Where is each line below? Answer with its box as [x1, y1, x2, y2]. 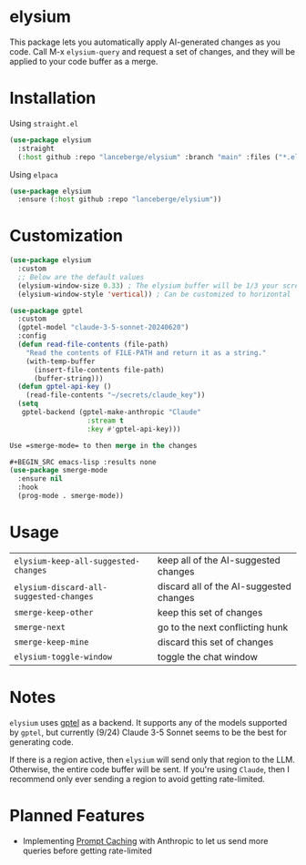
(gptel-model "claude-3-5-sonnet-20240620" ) [17, 323, 189, 332]
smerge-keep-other [14, 607, 94, 617]
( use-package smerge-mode [9, 466, 107, 475]
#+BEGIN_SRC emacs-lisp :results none [9, 457, 157, 466]
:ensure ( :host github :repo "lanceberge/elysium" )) [17, 195, 222, 204]
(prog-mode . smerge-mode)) [17, 492, 125, 501]
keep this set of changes [158, 605, 263, 618]
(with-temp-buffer [25, 357, 96, 366]
